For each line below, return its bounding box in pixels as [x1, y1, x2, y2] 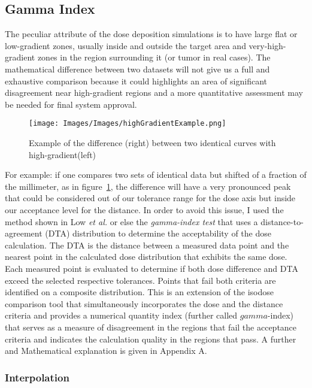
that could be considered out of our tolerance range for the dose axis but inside [5, 192, 296, 204]
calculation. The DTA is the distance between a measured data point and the [5, 238, 289, 251]
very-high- [249, 39, 286, 51]
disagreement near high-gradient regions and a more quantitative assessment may [5, 86, 304, 99]
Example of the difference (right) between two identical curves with [29, 137, 276, 149]
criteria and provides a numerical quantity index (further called [5, 309, 238, 322]
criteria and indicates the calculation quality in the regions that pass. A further [5, 332, 296, 345]
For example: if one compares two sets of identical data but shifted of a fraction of [5, 168, 307, 181]
